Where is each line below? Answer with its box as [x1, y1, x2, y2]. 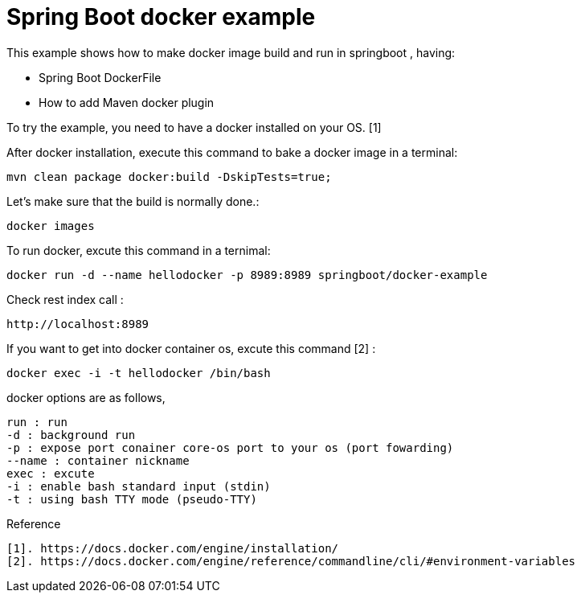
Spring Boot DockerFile [39, 70, 162, 84]
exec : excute [6, 466, 95, 480]
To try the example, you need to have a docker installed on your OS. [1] [6, 120, 382, 134]
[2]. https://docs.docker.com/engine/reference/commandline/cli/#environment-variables [6, 554, 576, 568]
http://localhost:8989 [6, 317, 149, 330]
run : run [6, 415, 68, 429]
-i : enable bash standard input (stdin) [6, 479, 271, 493]
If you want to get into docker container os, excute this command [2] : [6, 341, 376, 355]
